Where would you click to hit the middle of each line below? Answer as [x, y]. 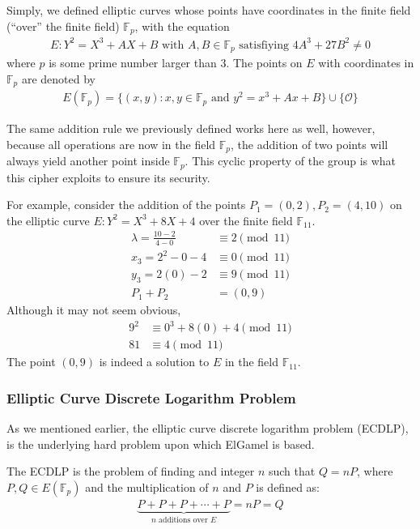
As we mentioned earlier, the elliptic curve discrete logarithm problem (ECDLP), [208, 428]
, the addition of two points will [310, 144]
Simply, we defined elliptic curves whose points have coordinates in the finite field [209, 10]
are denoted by [58, 78]
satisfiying [264, 45]
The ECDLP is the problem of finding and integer [131, 471]
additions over [183, 520]
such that [292, 471]
